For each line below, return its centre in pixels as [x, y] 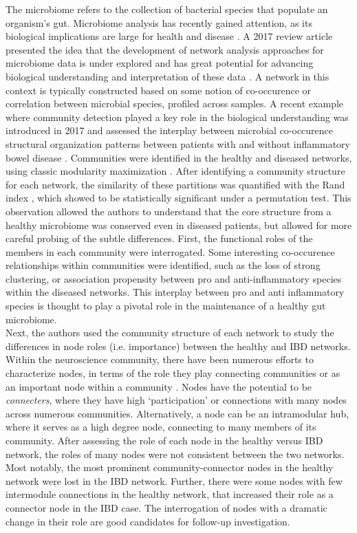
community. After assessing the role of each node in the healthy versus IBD [164, 440]
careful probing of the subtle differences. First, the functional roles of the [159, 238]
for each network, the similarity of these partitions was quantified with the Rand [175, 184]
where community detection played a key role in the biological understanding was [177, 117]
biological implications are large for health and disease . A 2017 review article [169, 36]
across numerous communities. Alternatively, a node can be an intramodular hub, [177, 413]
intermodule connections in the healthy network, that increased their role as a [170, 494]
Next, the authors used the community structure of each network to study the [170, 333]
